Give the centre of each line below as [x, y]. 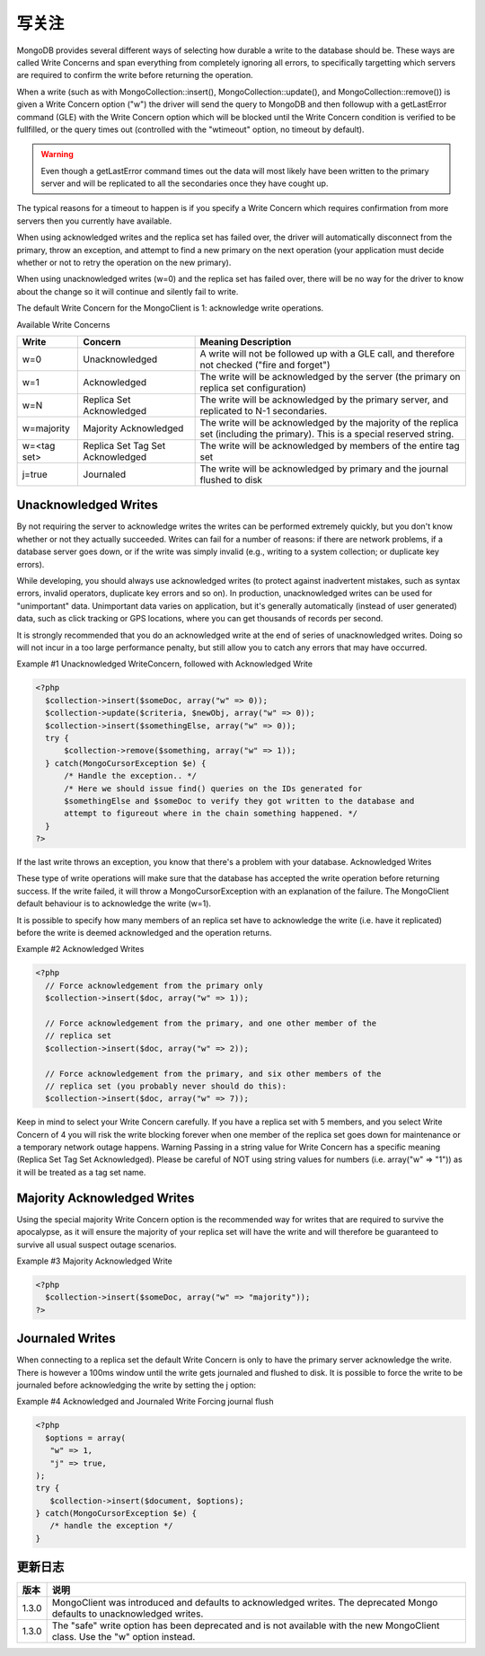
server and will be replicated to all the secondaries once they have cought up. [185, 183]
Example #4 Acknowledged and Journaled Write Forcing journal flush [145, 1402]
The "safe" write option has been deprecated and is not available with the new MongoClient [246, 1625]
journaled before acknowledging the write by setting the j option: [136, 1385]
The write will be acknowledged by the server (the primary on [331, 376]
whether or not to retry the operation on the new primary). [124, 263]
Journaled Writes [66, 1339]
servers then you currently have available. [94, 221]
